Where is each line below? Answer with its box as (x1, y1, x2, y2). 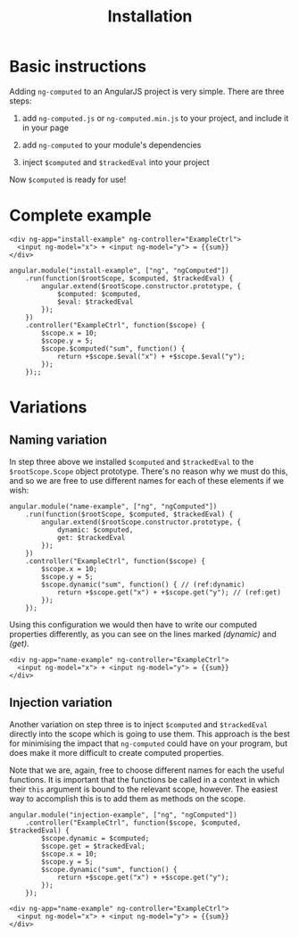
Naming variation (9, 433, 107, 448)
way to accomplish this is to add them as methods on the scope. (9, 792, 246, 804)
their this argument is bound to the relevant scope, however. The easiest (9, 784, 278, 794)
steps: (9, 95, 32, 106)
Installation (107, 6, 193, 27)
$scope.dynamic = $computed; (41, 833, 150, 842)
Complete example (9, 205, 152, 226)
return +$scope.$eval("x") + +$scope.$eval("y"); (56, 352, 245, 361)
